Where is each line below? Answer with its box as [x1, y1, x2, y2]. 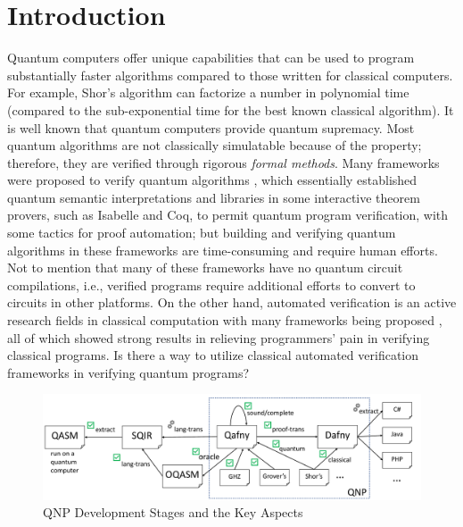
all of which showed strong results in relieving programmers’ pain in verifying [7, 328, 430, 347]
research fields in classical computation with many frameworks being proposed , [7, 311, 442, 330]
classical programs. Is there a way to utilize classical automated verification [7, 346, 419, 364]
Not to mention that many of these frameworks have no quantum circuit [7, 258, 403, 277]
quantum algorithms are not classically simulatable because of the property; [7, 136, 422, 155]
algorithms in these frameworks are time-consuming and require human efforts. [7, 240, 438, 259]
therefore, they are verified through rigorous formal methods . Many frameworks [7, 153, 440, 171]
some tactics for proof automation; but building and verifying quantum [7, 223, 396, 242]
